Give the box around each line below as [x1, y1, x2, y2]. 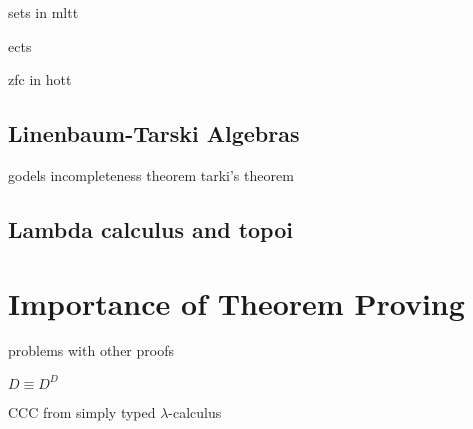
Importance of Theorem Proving [8, 282, 465, 323]
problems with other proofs [8, 340, 174, 361]
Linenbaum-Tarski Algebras [8, 118, 300, 149]
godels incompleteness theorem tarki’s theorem [8, 164, 294, 185]
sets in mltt [8, 2, 79, 22]
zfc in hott [8, 69, 72, 90]
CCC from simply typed [8, 401, 156, 422]
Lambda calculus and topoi [8, 213, 293, 244]
